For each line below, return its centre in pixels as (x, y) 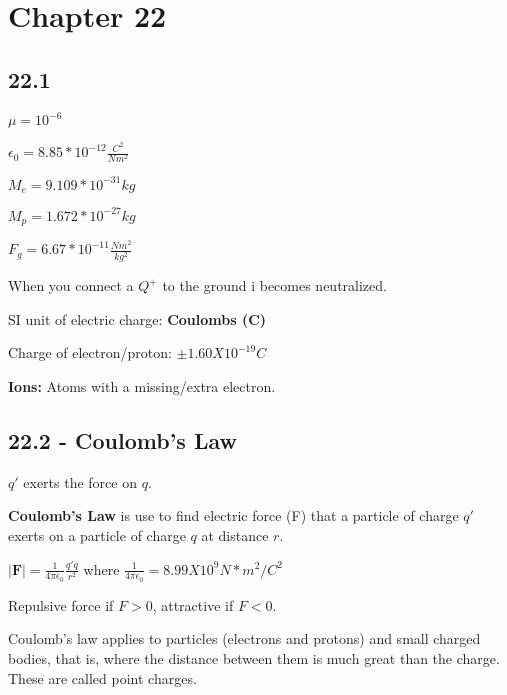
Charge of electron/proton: (90, 352)
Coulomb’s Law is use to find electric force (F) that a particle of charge (233, 515)
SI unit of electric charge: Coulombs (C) (137, 318)
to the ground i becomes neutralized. (274, 285)
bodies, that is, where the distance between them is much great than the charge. (254, 657)
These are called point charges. (102, 677)
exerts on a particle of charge (97, 534)
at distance (235, 534)
